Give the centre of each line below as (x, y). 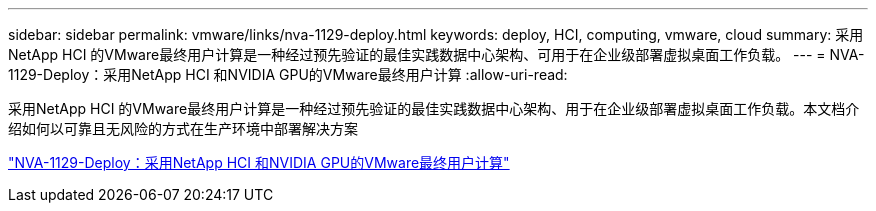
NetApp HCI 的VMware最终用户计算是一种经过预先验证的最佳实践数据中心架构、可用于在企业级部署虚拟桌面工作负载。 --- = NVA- (436, 54)
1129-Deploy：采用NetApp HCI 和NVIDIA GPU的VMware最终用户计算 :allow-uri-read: (288, 74)
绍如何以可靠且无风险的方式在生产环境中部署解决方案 (183, 128)
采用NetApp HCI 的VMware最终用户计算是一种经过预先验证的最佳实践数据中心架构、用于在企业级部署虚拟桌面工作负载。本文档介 (434, 108)
